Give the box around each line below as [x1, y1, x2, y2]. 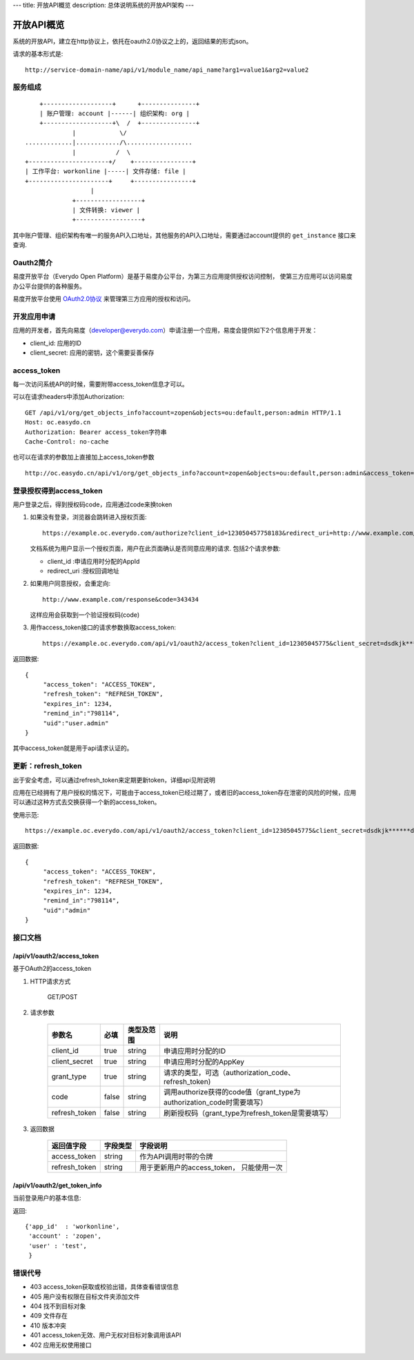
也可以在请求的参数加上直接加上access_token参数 [12, 453, 155, 462]
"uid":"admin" [43, 906, 91, 914]
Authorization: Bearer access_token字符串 [25, 428, 167, 436]
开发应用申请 [12, 311, 56, 321]
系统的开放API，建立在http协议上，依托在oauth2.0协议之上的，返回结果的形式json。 [12, 37, 253, 45]
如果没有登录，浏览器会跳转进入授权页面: [30, 513, 148, 521]
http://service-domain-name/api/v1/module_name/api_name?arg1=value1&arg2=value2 [25, 66, 309, 74]
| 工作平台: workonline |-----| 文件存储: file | [25, 168, 186, 175]
